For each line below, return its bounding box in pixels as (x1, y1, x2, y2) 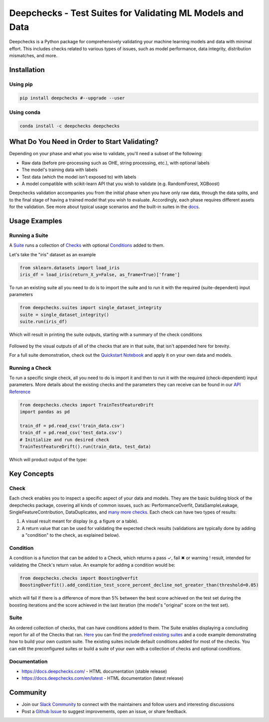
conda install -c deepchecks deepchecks (19, 123, 120, 129)
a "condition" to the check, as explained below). (21, 532, 121, 538)
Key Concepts (9, 469, 54, 478)
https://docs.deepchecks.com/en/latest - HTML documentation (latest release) (21, 675, 184, 681)
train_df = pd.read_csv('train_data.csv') (19, 423, 125, 428)
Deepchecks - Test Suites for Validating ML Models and (9, 7, 244, 18)
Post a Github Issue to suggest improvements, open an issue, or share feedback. (21, 708, 187, 714)
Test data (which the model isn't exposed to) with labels (21, 174, 136, 180)
